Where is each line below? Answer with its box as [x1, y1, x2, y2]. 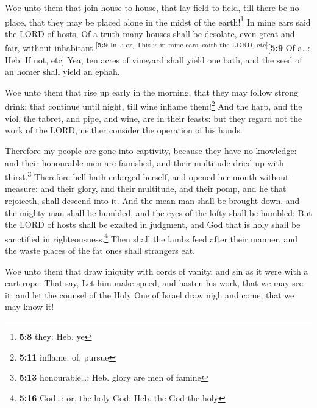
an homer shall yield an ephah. [5, 65, 120, 78]
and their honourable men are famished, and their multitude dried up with [5, 156, 284, 169]
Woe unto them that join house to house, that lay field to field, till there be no [5, 1, 299, 13]
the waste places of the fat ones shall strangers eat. [5, 244, 195, 256]
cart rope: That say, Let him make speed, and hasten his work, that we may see [5, 276, 304, 289]
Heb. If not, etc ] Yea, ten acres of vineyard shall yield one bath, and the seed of [5, 53, 302, 66]
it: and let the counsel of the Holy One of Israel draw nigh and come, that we [5, 288, 294, 301]
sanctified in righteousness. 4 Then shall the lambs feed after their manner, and [5, 230, 298, 245]
